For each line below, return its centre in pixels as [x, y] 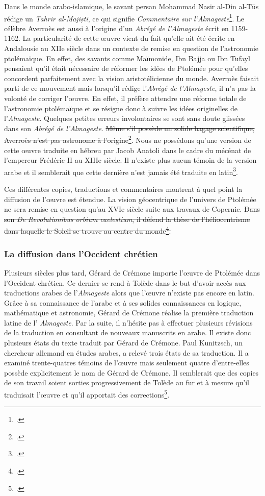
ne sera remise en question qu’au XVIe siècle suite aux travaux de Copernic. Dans [132, 209]
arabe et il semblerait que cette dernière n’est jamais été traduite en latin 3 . [121, 171]
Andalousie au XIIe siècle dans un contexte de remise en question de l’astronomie [131, 48]
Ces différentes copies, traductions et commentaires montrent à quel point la [123, 189]
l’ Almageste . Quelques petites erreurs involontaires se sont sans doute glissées [125, 118]
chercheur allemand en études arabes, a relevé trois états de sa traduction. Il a [126, 352]
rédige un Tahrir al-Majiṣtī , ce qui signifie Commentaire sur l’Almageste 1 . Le [124, 17]
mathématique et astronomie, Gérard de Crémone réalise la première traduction [129, 313]
